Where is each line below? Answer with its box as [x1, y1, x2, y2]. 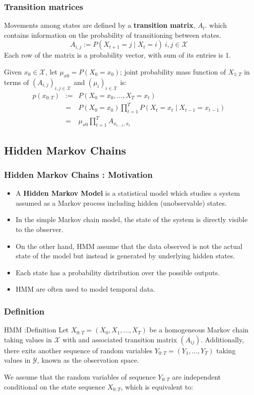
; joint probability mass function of [120, 67, 226, 77]
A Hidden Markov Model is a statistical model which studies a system [15, 188, 240, 198]
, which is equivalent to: [121, 381, 193, 392]
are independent [172, 372, 221, 382]
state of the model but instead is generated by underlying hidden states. [15, 250, 235, 261]
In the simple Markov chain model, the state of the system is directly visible [15, 214, 248, 225]
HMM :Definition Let [4, 324, 69, 335]
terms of [4, 77, 29, 87]
